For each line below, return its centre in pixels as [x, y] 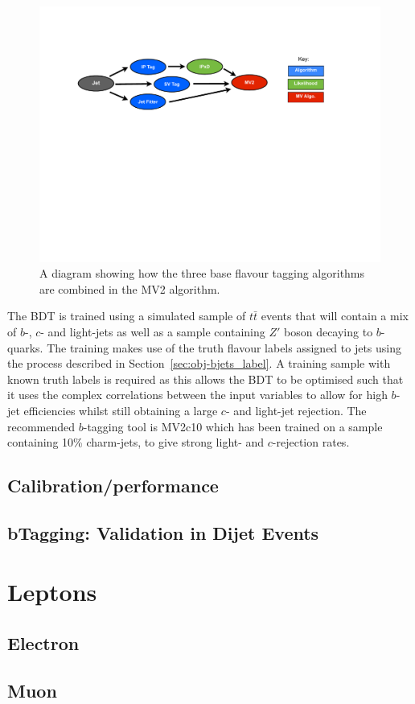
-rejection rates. [311, 442]
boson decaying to [329, 331]
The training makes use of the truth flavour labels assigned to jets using [224, 347]
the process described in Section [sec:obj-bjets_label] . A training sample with [199, 363]
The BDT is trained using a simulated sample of [127, 316]
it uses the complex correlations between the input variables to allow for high [197, 395]
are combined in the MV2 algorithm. [130, 288]
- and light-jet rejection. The [296, 410]
